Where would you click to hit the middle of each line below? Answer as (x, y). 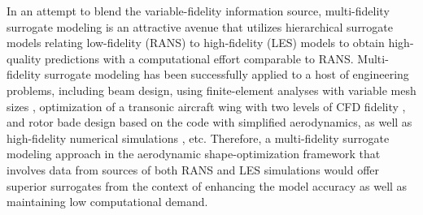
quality (24, 58)
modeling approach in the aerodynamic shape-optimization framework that (194, 154)
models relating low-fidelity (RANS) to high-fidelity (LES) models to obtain (196, 43)
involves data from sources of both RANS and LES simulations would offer (193, 169)
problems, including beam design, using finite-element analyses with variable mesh (211, 90)
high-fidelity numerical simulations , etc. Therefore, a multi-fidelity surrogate (198, 138)
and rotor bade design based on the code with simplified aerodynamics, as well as (209, 122)
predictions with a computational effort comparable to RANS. (199, 58)
